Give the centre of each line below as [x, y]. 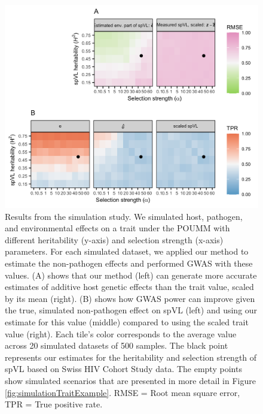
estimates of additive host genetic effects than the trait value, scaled [129, 287]
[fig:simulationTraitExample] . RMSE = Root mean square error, [123, 392]
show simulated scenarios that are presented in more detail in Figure [130, 381]
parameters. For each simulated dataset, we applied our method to [127, 251]
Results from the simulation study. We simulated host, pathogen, [124, 216]
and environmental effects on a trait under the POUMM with [117, 228]
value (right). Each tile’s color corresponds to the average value [121, 333]
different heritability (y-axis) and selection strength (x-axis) [114, 239]
